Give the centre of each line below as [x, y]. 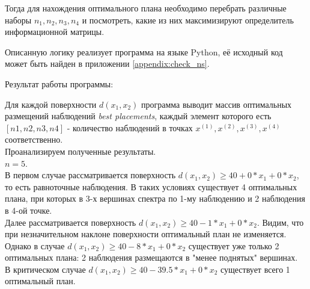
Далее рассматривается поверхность [71, 222]
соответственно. [34, 139]
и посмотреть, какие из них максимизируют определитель [188, 20]
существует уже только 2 [234, 245]
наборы [18, 20]
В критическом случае [45, 269]
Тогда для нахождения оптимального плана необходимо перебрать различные [146, 8]
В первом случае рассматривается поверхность [90, 175]
